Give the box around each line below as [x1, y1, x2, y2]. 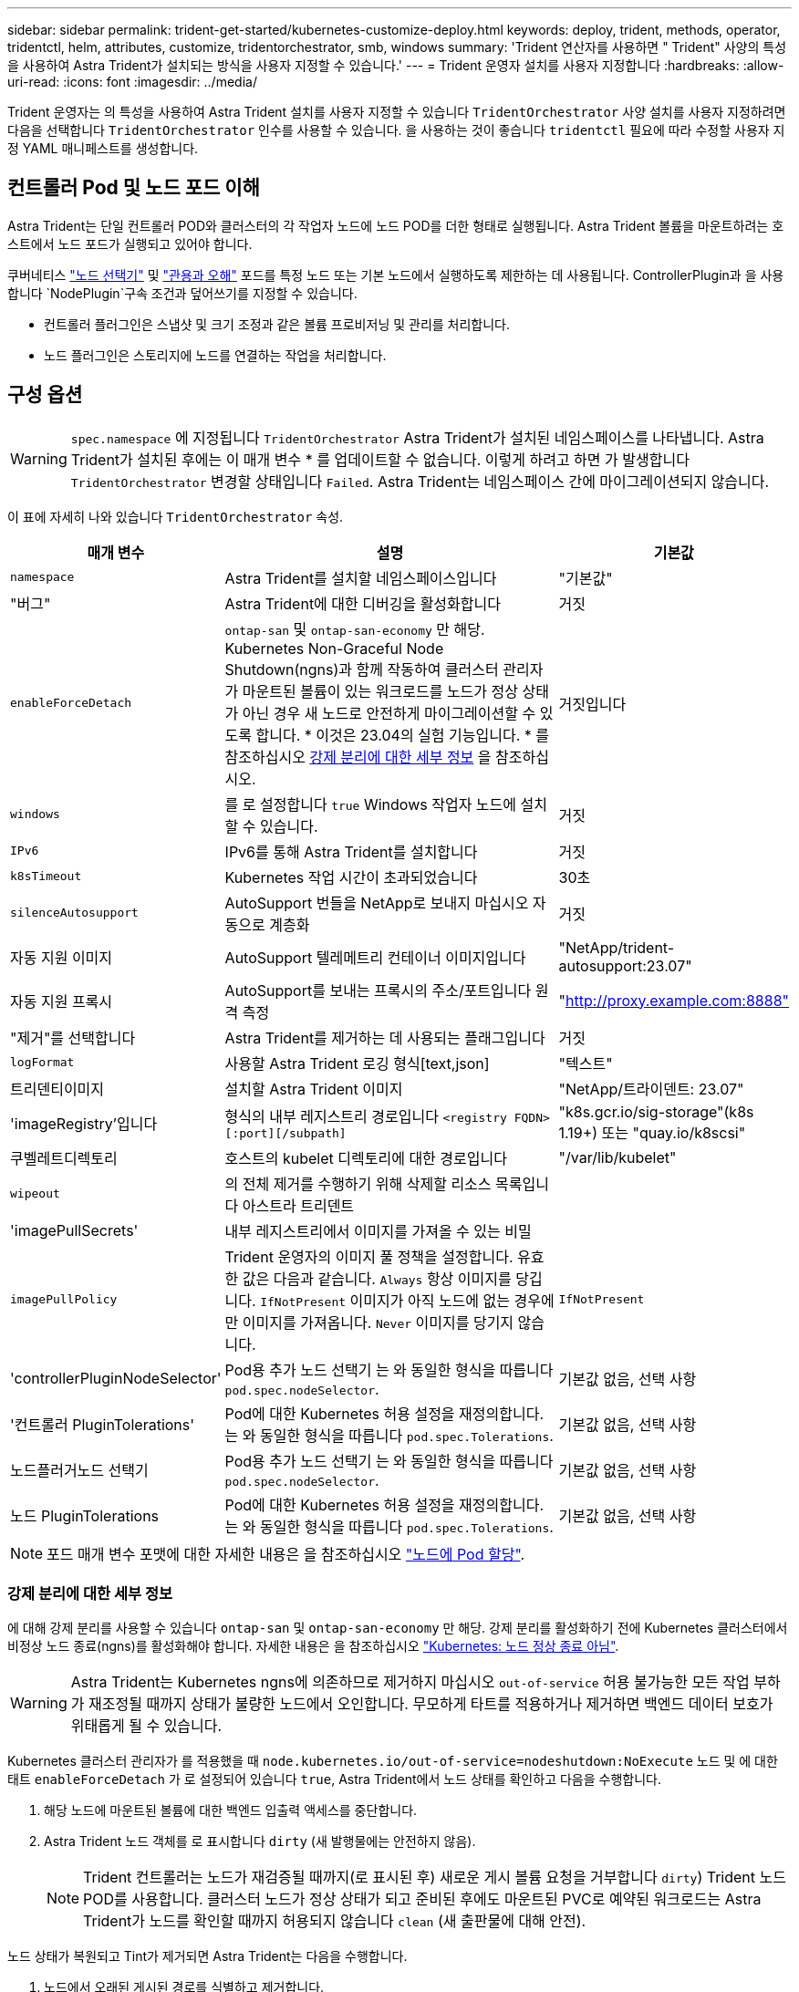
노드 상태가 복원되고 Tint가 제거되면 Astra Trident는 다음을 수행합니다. [7, 1948, 408, 1965]
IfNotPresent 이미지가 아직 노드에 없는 [260, 1291, 510, 1310]
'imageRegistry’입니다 [10, 1114, 158, 1133]
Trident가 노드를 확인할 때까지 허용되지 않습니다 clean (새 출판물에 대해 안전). [83, 1912, 586, 1931]
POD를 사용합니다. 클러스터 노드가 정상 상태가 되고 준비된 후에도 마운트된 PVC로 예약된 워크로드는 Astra [83, 1890, 762, 1909]
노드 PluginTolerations [10, 1506, 160, 1525]
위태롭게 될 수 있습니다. [70, 1717, 223, 1736]
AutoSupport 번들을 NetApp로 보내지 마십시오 [224, 893, 529, 912]
